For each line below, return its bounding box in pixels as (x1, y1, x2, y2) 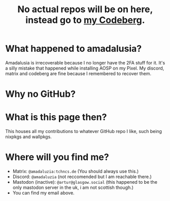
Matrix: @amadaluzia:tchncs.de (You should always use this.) (12, 169, 139, 174)
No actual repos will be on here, (17, 4, 153, 15)
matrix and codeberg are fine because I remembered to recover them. (5, 70, 151, 77)
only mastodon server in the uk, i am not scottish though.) (12, 184, 133, 190)
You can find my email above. (12, 190, 75, 196)
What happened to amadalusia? (5, 43, 142, 54)
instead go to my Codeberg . (25, 14, 146, 26)
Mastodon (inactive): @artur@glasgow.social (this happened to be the (12, 179, 157, 185)
